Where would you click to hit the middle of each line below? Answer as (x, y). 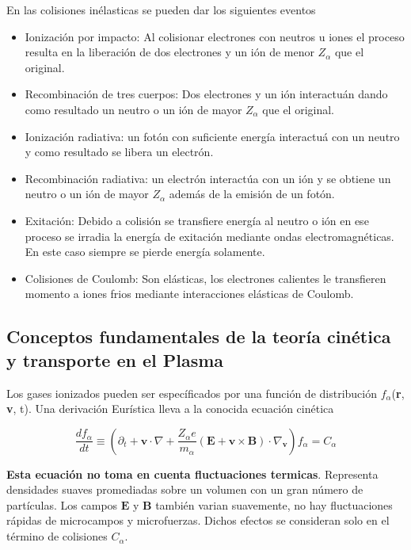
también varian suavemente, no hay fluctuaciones (274, 504)
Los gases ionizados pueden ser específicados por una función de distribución (192, 393)
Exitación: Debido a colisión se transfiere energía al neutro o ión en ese (197, 220)
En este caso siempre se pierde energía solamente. (145, 252)
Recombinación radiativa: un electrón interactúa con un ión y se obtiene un (208, 178)
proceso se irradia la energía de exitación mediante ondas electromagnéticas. (209, 236)
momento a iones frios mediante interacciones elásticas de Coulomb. (189, 294)
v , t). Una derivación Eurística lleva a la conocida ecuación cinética (170, 409)
